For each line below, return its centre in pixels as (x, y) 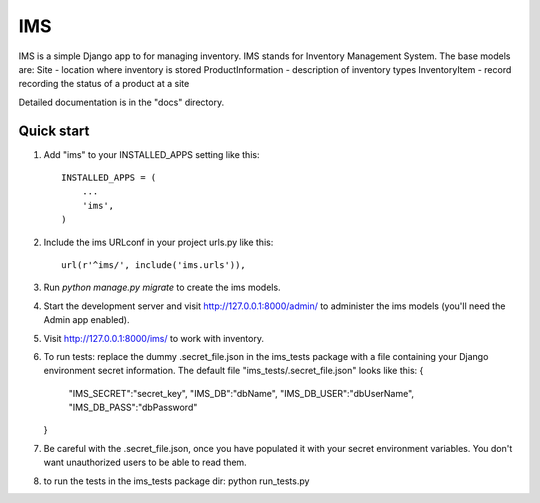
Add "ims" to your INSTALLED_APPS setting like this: (151, 154)
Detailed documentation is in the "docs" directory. (121, 102)
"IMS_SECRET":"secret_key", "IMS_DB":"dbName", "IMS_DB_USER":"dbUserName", (241, 393)
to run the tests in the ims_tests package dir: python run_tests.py (176, 481)
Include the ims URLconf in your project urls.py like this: (158, 242)
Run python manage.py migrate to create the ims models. (162, 287)
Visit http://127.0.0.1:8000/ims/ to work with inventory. (154, 338)
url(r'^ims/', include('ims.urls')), (154, 264)
